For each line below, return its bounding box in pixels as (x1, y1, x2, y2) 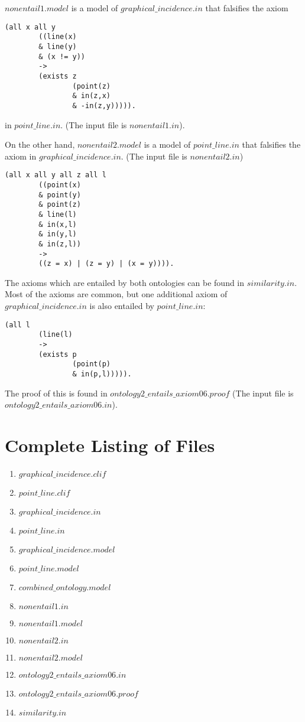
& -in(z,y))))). (72, 101, 136, 110)
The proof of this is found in (5, 386, 108, 399)
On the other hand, (5, 138, 75, 151)
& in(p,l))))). (72, 369, 132, 378)
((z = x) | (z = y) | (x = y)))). (38, 259, 174, 268)
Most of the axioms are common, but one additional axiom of (5, 288, 228, 300)
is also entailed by (89, 300, 154, 312)
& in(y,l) (38, 230, 77, 239)
